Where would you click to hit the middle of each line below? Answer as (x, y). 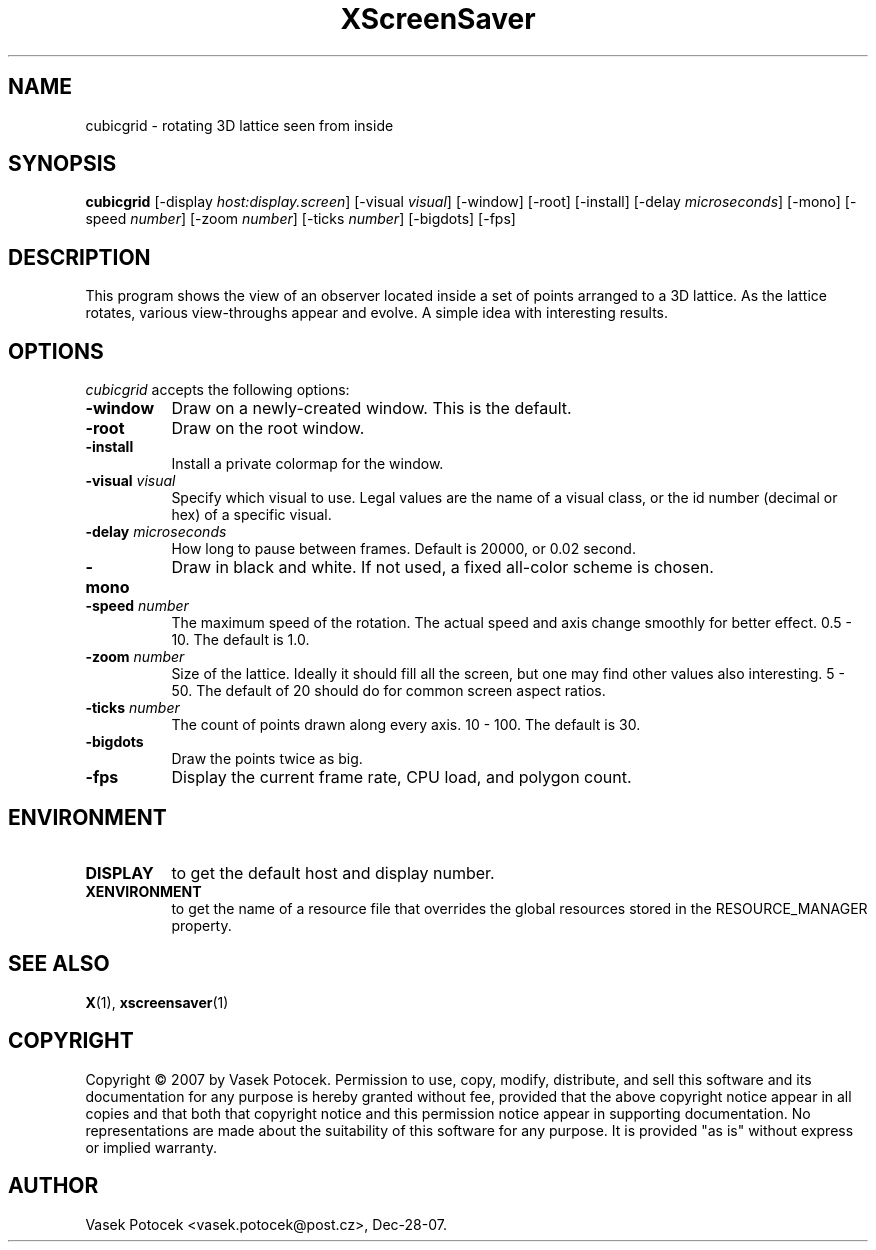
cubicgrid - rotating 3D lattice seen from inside (239, 125)
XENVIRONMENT (143, 891)
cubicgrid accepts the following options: (217, 390)
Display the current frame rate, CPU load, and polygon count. (401, 777)
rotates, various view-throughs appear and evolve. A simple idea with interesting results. (377, 313)
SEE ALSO (59, 964)
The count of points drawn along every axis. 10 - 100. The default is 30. (406, 725)
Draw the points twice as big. (267, 759)
